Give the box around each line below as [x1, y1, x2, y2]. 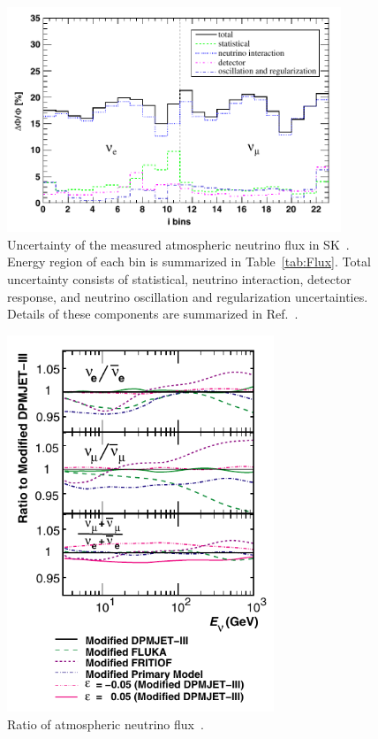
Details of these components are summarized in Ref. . [7, 304, 299, 323]
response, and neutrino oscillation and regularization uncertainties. [7, 287, 368, 305]
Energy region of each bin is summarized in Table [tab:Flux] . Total [7, 252, 371, 271]
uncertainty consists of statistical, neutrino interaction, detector [7, 270, 352, 289]
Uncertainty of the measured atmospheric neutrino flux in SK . [7, 235, 350, 253]
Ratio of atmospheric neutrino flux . [7, 714, 204, 733]
